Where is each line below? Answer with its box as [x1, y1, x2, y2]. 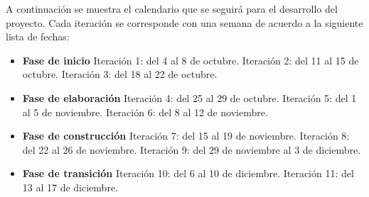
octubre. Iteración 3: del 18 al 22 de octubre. [22, 67, 218, 81]
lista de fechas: [6, 29, 70, 44]
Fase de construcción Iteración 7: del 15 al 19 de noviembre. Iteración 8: [22, 128, 350, 143]
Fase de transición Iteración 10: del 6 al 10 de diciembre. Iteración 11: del [22, 166, 354, 181]
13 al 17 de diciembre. [22, 179, 118, 194]
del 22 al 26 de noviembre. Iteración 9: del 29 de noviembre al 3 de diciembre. [22, 142, 361, 157]
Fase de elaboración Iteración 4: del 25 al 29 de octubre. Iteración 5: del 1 [22, 90, 357, 105]
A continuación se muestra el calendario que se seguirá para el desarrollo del [6, 1, 338, 16]
